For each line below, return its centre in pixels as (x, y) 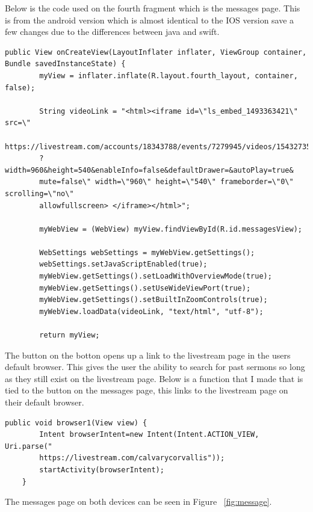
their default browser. (45, 402)
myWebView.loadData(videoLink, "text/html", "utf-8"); (151, 311)
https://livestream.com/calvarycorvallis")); (132, 458)
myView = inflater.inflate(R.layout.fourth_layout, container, (169, 76)
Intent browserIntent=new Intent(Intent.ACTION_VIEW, (149, 435)
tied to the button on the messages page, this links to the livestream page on (147, 390)
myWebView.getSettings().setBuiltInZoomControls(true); (153, 300)
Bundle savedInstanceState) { (65, 64)
